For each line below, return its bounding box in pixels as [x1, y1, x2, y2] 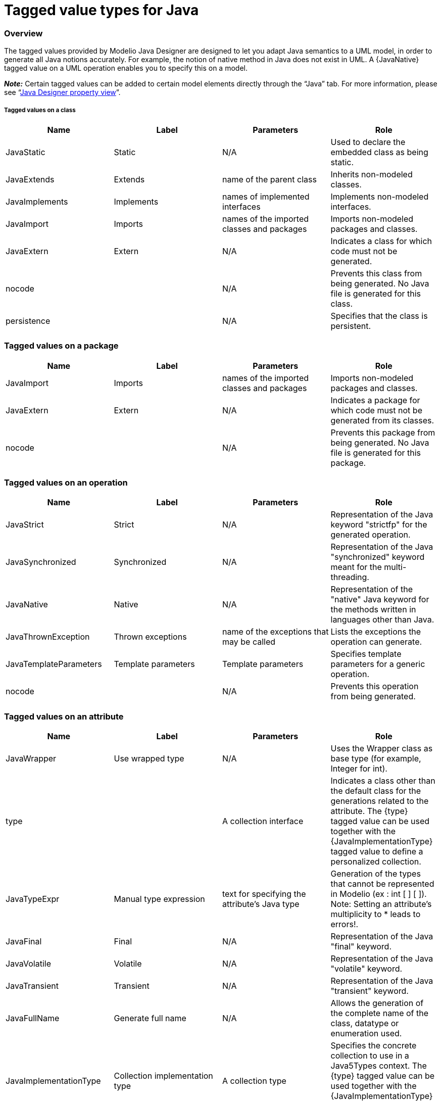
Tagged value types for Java [4, 2, 199, 19]
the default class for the [330, 786, 421, 796]
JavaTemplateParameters [6, 659, 102, 669]
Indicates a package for [330, 395, 420, 405]
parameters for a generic [330, 659, 425, 669]
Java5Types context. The [330, 1061, 427, 1071]
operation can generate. [330, 637, 422, 647]
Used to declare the [330, 136, 406, 147]
